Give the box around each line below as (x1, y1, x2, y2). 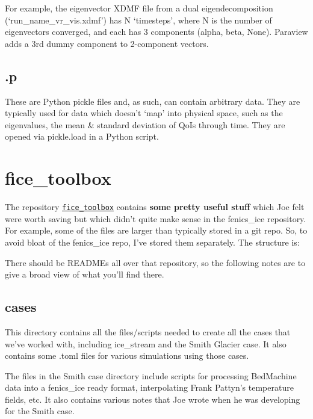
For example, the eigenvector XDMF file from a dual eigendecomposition (5, 2, 273, 14)
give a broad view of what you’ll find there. (5, 268, 164, 281)
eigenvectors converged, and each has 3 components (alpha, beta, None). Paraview (5, 25, 308, 38)
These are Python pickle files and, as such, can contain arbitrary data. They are (5, 95, 300, 107)
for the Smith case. (5, 405, 75, 417)
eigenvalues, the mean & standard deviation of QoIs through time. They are (5, 118, 285, 131)
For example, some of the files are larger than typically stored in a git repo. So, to (5, 224, 308, 237)
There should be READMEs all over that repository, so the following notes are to (5, 256, 306, 268)
